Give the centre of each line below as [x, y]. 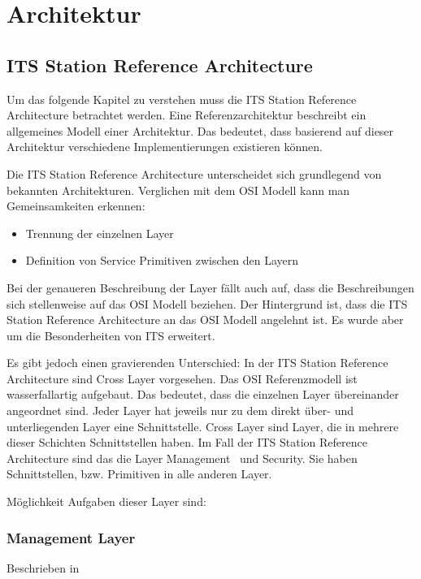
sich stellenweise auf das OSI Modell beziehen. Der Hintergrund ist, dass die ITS [207, 303]
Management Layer [71, 537]
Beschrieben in [43, 567]
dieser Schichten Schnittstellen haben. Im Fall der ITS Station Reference [187, 442]
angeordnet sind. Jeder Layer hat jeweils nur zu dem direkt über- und [180, 410]
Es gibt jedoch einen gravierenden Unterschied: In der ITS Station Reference [197, 363]
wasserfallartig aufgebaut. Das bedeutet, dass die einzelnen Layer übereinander [203, 394]
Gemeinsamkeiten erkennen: [76, 206]
